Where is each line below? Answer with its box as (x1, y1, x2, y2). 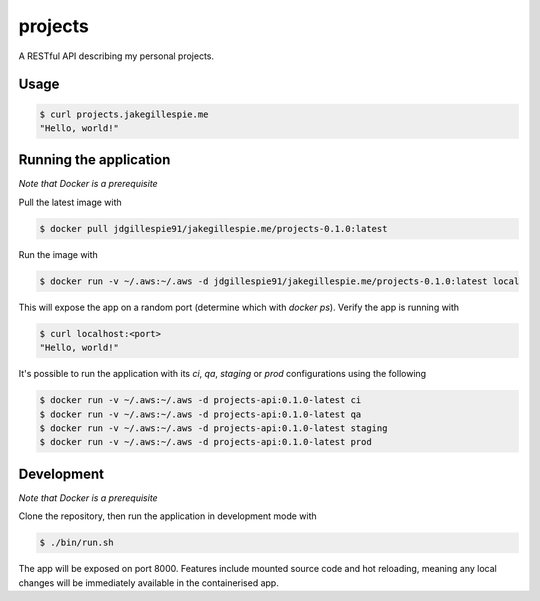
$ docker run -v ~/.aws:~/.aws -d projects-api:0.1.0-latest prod (39, 436, 372, 448)
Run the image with (18, 248, 99, 260)
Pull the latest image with (18, 196, 122, 208)
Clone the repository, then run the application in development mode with (18, 510, 317, 522)
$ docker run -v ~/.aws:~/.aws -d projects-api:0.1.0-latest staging (39, 422, 388, 434)
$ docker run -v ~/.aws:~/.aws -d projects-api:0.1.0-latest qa (39, 408, 362, 420)
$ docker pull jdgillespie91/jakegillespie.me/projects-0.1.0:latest (39, 223, 388, 234)
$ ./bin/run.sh (39, 537, 114, 549)
